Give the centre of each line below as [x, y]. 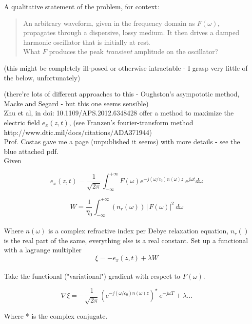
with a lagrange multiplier [43, 250]
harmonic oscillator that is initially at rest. [87, 42]
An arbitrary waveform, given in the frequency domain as [109, 23]
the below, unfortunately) [42, 77]
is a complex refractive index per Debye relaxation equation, [138, 231]
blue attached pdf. [31, 151]
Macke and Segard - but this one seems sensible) [76, 103]
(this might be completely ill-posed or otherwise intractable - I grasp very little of [126, 67]
